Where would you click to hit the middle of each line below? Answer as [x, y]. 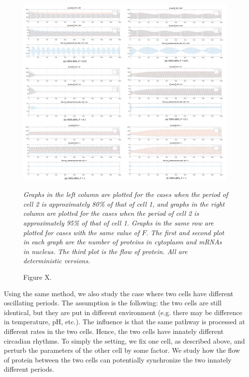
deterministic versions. [57, 261]
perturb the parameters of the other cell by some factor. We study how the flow [122, 350]
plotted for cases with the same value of [81, 232]
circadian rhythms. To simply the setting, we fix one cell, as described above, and [124, 340]
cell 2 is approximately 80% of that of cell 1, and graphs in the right [124, 204]
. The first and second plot [185, 232]
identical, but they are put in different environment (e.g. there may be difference [123, 312]
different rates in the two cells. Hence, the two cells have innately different [114, 331]
